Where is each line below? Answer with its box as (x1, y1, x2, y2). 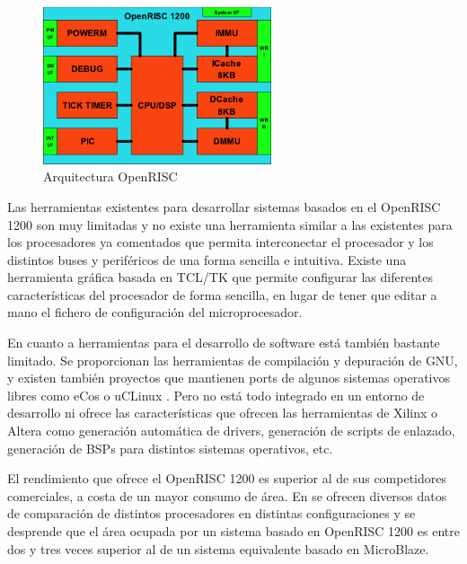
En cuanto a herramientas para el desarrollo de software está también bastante (7, 333, 440, 352)
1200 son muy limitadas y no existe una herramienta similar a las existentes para (7, 215, 453, 234)
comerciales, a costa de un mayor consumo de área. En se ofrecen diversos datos (7, 486, 447, 505)
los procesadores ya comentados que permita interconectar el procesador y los (7, 233, 434, 251)
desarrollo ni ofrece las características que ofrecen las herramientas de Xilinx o (7, 403, 438, 422)
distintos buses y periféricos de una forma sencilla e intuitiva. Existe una (7, 250, 407, 269)
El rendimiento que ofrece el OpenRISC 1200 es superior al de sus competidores (7, 469, 446, 488)
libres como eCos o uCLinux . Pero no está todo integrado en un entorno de (7, 385, 425, 404)
